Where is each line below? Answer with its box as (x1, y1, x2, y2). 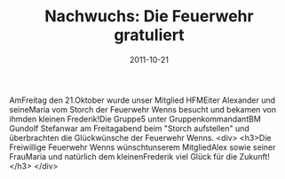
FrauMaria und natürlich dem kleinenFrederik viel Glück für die (9, 151, 238, 161)
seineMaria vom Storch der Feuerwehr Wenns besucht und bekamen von (9, 104, 277, 114)
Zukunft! (239, 151, 271, 161)
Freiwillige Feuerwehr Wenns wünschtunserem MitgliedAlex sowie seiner (9, 142, 276, 152)
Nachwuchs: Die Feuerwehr (44, 6, 255, 27)
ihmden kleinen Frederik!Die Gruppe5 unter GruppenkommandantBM (9, 113, 262, 124)
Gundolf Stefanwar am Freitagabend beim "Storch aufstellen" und (9, 122, 250, 134)
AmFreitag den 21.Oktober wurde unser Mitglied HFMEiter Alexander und (9, 95, 276, 105)
